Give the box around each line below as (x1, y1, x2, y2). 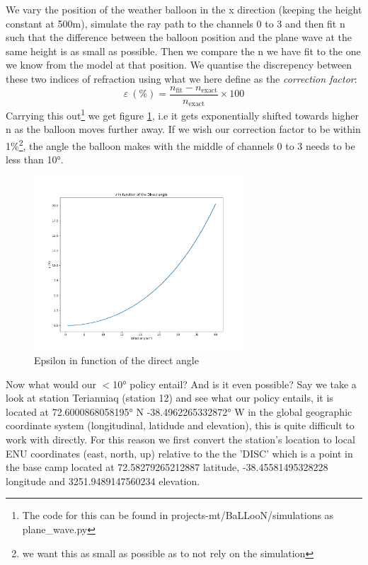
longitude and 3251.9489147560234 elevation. (6, 473, 200, 488)
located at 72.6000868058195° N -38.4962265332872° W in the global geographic (6, 404, 352, 419)
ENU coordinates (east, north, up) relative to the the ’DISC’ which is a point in (6, 445, 353, 460)
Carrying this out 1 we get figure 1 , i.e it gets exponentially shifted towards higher (6, 106, 360, 122)
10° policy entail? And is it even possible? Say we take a (113, 376, 357, 391)
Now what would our (6, 376, 96, 391)
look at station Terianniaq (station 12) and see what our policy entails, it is (6, 390, 333, 405)
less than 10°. (6, 152, 64, 167)
